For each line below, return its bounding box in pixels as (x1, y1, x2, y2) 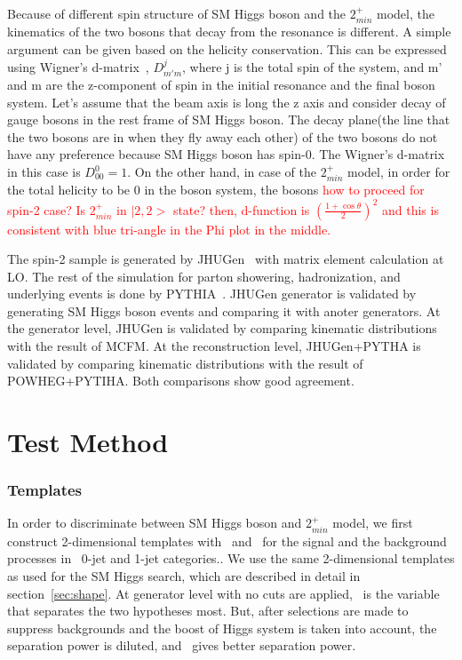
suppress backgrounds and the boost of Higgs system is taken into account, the (7, 618, 437, 637)
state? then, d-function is (172, 200, 310, 219)
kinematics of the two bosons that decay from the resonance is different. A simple (7, 22, 451, 41)
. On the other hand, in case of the (127, 163, 316, 180)
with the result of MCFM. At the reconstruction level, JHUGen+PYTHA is (7, 337, 421, 355)
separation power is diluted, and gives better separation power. (7, 636, 356, 655)
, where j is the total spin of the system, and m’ (182, 57, 442, 76)
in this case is (7, 163, 81, 180)
